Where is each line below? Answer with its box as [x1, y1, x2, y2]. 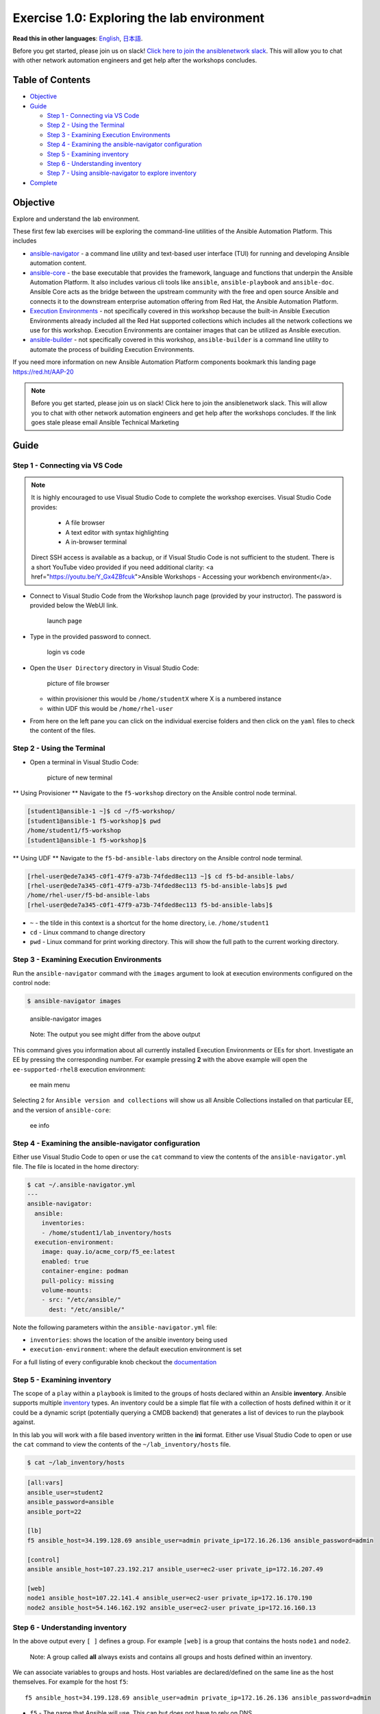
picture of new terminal [47, 773, 113, 782]
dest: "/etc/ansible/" [49, 1305, 125, 1313]
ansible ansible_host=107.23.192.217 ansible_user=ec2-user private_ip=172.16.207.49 [27, 1565, 323, 1573]
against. [12, 1418, 36, 1426]
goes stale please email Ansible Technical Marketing [31, 418, 179, 426]
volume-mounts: [41, 1286, 92, 1294]
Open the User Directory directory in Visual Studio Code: [29, 664, 199, 672]
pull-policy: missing [41, 1277, 114, 1285]
